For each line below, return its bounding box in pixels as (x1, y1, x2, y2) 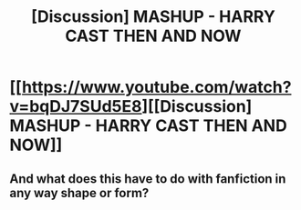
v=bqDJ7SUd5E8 (9, 96, 142, 117)
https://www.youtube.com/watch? (21, 77, 292, 97)
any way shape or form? (9, 185, 150, 201)
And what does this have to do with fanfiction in (9, 171, 286, 186)
